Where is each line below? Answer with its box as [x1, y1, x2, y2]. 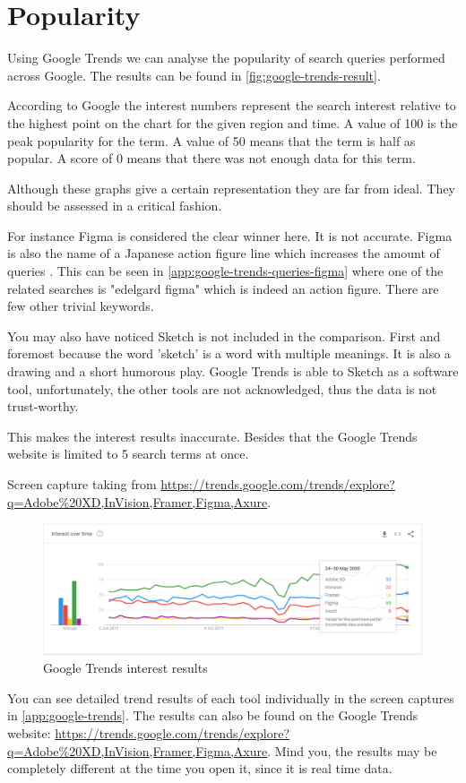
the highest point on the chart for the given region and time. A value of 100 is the [7, 113, 458, 132]
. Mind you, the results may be [267, 741, 437, 760]
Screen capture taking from [7, 475, 157, 493]
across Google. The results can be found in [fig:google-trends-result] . [7, 65, 381, 84]
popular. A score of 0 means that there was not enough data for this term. [7, 149, 416, 168]
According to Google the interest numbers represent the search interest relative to [7, 96, 456, 115]
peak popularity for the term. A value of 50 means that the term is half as [7, 131, 416, 150]
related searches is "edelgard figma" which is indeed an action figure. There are [7, 279, 439, 297]
